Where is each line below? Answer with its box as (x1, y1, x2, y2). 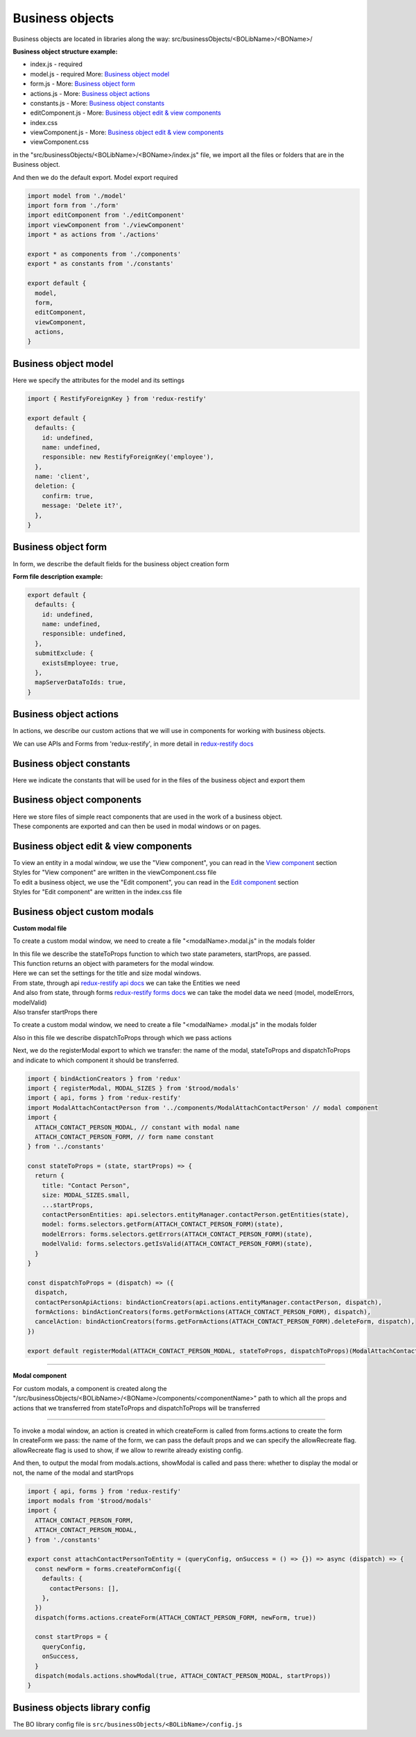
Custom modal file (12, 924, 67, 932)
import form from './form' (27, 201, 119, 209)
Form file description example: (12, 572, 103, 580)
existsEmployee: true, (42, 659, 119, 667)
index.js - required (30, 60, 83, 69)
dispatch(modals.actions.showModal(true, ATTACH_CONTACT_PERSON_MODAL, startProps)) (35, 1672, 331, 1680)
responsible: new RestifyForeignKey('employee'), (42, 453, 214, 461)
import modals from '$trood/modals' (27, 1497, 153, 1504)
